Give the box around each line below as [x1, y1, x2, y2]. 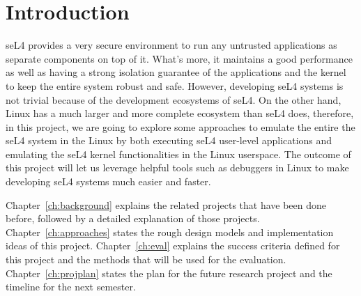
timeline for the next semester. [6, 279, 136, 294]
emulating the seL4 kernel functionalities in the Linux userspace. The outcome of [6, 146, 351, 161]
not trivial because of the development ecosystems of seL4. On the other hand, [6, 92, 341, 107]
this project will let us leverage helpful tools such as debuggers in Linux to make [6, 160, 349, 175]
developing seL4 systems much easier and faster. [6, 174, 211, 189]
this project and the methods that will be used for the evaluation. [6, 252, 286, 267]
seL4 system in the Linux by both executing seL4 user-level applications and [6, 133, 332, 148]
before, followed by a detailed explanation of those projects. [6, 211, 260, 226]
